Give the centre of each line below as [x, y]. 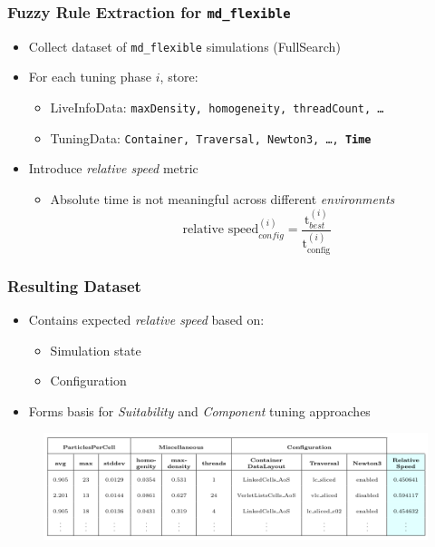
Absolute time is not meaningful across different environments [222, 198]
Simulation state [96, 350]
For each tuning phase [90, 77]
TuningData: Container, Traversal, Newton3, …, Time [211, 137]
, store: [179, 77]
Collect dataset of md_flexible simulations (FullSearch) [184, 46]
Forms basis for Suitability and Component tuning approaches [199, 410]
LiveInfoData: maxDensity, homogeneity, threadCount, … [217, 107]
